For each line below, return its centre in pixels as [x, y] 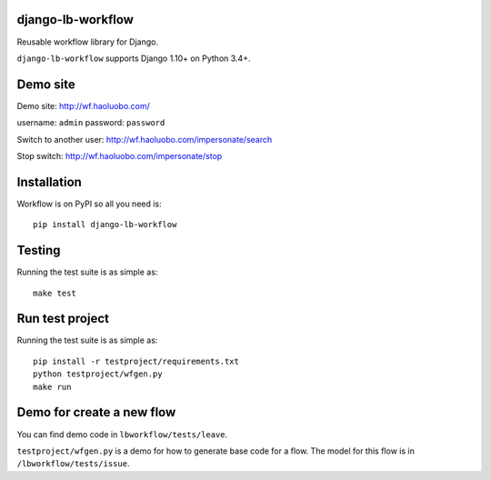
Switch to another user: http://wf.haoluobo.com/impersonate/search [145, 139]
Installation [49, 182]
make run [52, 387]
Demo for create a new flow [96, 412]
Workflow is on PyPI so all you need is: [90, 204]
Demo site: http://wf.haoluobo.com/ [83, 105]
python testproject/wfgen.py [98, 374]
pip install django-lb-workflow [105, 225]
